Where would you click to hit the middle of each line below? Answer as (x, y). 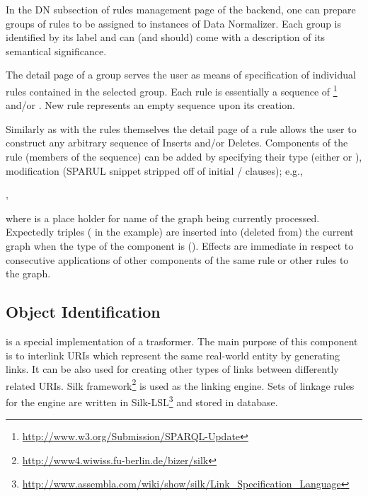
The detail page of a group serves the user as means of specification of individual (181, 75)
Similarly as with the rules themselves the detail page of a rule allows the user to (181, 128)
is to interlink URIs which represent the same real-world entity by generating (173, 355)
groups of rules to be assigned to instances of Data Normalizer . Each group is (174, 23)
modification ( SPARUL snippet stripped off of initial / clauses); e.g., (154, 170)
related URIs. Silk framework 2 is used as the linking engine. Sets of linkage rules (180, 384)
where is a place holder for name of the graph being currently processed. (163, 218)
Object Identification (83, 312)
